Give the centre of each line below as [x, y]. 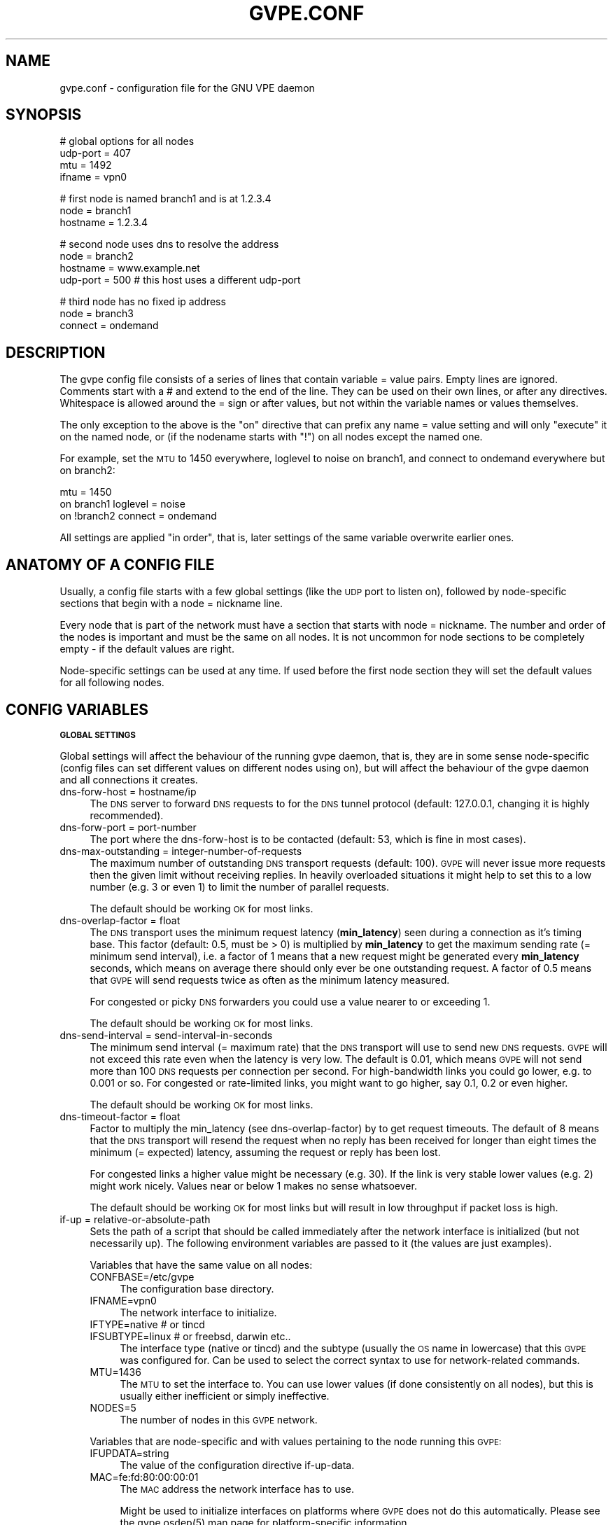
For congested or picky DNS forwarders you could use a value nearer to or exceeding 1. [290, 1001]
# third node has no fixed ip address [143, 302]
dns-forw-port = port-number [128, 827]
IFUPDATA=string [129, 1453]
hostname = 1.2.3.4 [104, 223]
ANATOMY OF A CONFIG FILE [110, 564]
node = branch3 [97, 314]
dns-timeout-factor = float [120, 1116]
